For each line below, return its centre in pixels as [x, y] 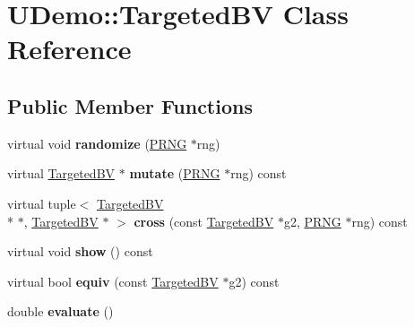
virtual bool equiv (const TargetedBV [113, 281]
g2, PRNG [312, 221]
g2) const [254, 281]
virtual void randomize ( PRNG [97, 143]
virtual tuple [42, 203]
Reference [69, 49]
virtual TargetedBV [61, 173]
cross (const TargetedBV [204, 221]
